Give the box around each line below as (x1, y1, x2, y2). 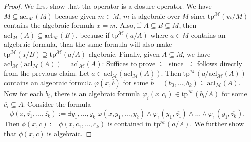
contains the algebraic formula (4, 20, 94, 30)
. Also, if (115, 20, 141, 30)
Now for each (4, 88, 44, 98)
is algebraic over (131, 10, 180, 20)
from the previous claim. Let (4, 68, 90, 78)
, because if (76, 29, 110, 40)
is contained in (107, 119, 152, 129)
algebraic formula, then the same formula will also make (4, 39, 172, 49)
